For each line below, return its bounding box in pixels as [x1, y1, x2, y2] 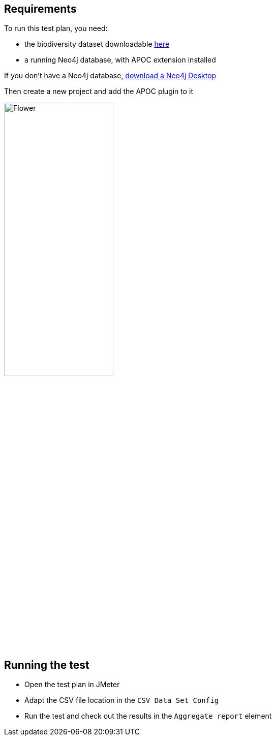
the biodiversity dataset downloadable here [24, 40, 170, 49]
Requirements [4, 3, 77, 15]
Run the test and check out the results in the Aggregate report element [24, 712, 272, 721]
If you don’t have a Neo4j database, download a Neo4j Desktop [4, 71, 217, 80]
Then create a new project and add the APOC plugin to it [4, 87, 194, 96]
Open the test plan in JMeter [24, 680, 120, 689]
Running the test [4, 658, 89, 671]
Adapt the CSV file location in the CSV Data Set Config [24, 696, 219, 705]
